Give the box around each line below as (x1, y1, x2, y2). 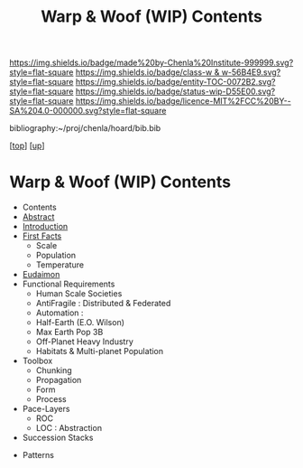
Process (35, 394, 67, 405)
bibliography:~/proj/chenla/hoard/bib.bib (9, 123, 161, 134)
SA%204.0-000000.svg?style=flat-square (9, 106, 167, 117)
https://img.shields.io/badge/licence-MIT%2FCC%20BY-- (75, 96, 291, 107)
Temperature (35, 259, 84, 270)
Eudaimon (22, 269, 60, 280)
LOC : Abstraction (35, 423, 102, 434)
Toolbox (22, 355, 53, 367)
